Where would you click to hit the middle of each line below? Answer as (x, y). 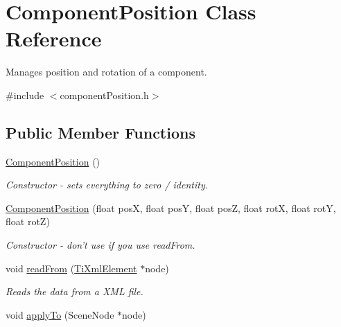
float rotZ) (28, 221)
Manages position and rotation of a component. (106, 72)
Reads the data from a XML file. (75, 291)
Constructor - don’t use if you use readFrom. (100, 245)
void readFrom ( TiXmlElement (71, 268)
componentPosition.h (104, 95)
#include (25, 95)
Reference (54, 38)
